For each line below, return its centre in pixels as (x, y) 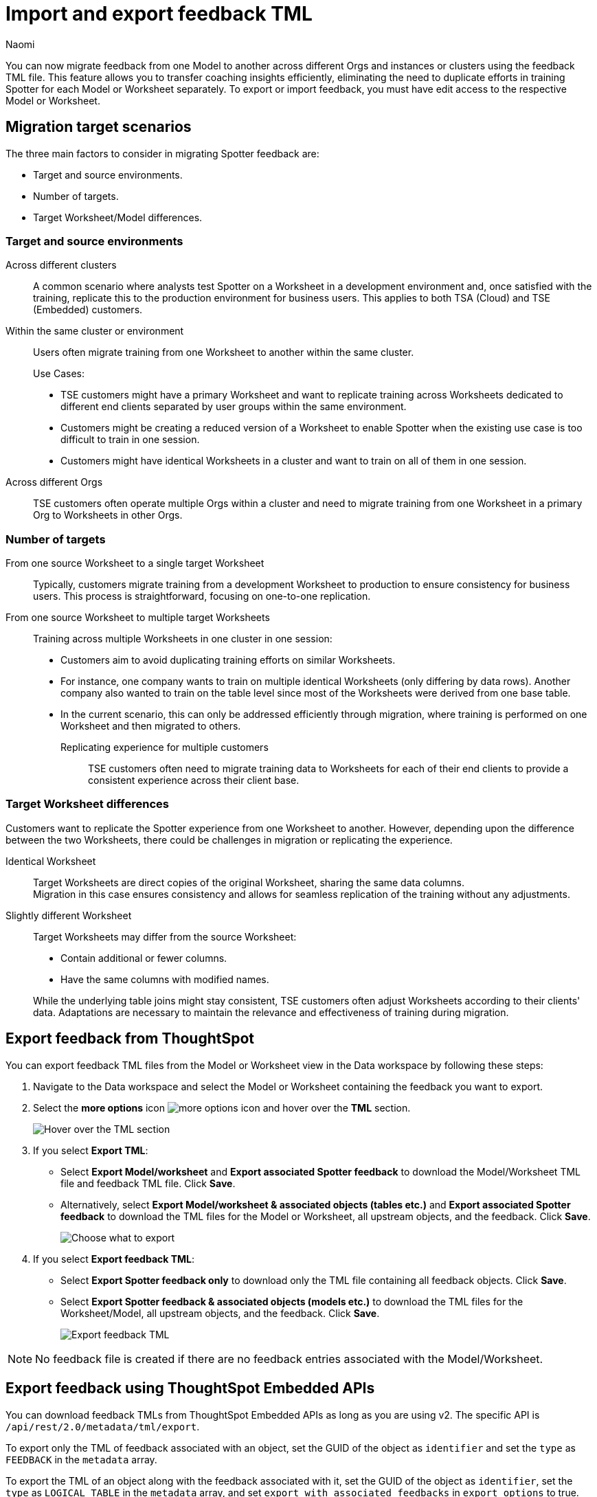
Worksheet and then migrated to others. (151, 726)
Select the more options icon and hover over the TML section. (222, 1107)
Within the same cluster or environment (95, 331)
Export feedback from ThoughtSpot (130, 1039)
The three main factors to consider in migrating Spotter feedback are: (162, 153)
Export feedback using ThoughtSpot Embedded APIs (190, 1388)
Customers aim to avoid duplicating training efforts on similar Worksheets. (228, 660)
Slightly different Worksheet (69, 915)
